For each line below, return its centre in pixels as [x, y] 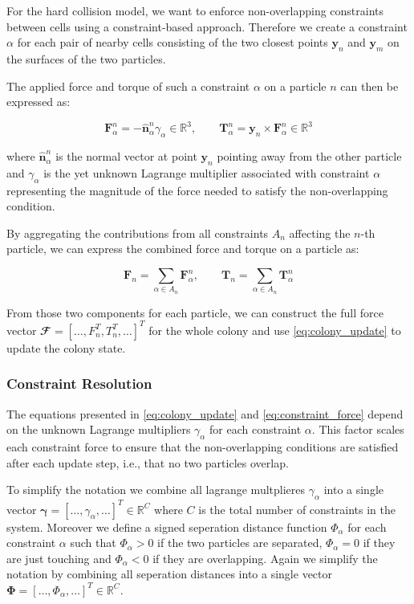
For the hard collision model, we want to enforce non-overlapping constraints [195, 10]
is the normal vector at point [126, 156]
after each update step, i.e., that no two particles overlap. [148, 462]
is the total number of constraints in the [297, 509]
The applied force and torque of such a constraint [128, 86]
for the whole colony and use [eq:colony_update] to [275, 330]
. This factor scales [358, 429]
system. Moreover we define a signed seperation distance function [167, 526]
